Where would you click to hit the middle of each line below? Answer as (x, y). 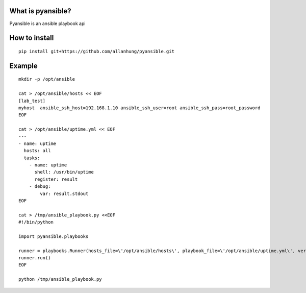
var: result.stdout (64, 193)
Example (23, 66)
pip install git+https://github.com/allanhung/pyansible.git (96, 51)
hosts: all (37, 151)
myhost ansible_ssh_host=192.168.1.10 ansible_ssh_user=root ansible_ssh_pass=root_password (139, 108)
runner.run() (35, 258)
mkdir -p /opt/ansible (47, 79)
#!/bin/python (36, 222)
